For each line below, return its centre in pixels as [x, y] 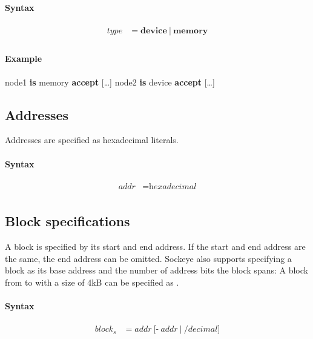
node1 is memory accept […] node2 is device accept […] [110, 82]
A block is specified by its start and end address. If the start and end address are [155, 247]
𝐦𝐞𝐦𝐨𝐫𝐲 [190, 31]
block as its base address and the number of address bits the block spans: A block [156, 270]
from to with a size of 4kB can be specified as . [92, 282]
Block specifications [68, 221]
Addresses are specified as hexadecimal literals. [92, 140]
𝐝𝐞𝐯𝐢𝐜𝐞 [154, 31]
